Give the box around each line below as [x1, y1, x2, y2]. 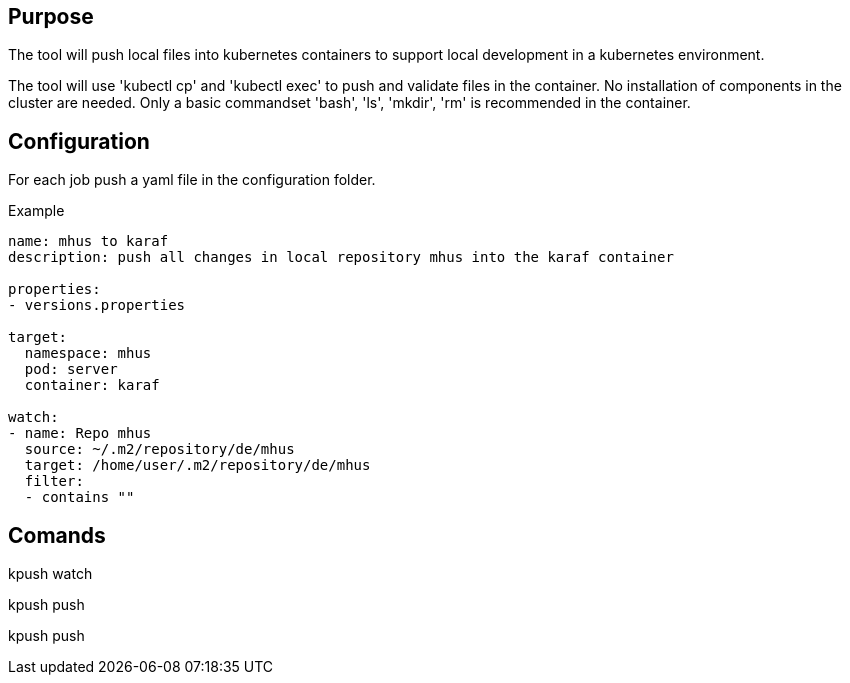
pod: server [24, 361, 118, 378]
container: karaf [24, 377, 160, 394]
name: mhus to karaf [8, 233, 169, 250]
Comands [8, 522, 106, 548]
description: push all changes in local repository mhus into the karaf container [8, 249, 674, 266]
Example [8, 202, 65, 220]
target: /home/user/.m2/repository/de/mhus [24, 457, 371, 474]
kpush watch [8, 565, 93, 583]
